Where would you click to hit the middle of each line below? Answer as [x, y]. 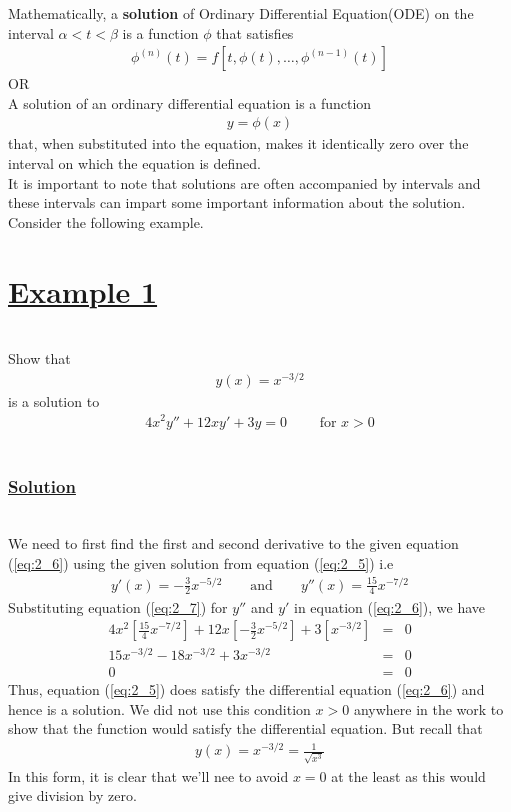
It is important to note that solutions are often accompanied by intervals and [244, 182]
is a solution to [54, 400]
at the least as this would [408, 775]
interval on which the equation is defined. [134, 163]
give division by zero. [72, 795]
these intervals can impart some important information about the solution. [237, 202]
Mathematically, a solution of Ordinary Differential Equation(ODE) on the [241, 13]
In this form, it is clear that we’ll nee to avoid [148, 775]
